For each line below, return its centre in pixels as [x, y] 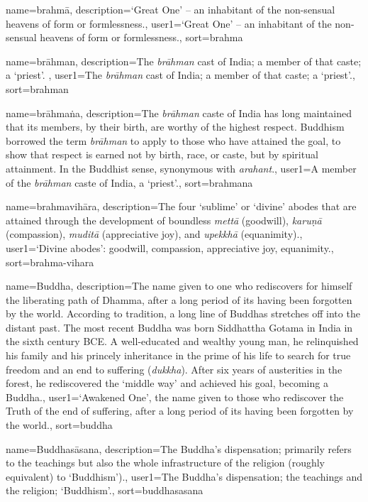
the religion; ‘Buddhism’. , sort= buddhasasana [105, 490]
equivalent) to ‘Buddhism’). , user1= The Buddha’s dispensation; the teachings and [184, 476]
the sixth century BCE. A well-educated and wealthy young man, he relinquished [182, 341]
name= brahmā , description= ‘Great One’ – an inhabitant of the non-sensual [171, 9]
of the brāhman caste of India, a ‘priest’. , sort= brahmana [129, 182]
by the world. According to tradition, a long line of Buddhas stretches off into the [183, 313]
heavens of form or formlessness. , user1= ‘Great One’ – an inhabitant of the [169, 23]
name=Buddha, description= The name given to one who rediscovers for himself [179, 286]
